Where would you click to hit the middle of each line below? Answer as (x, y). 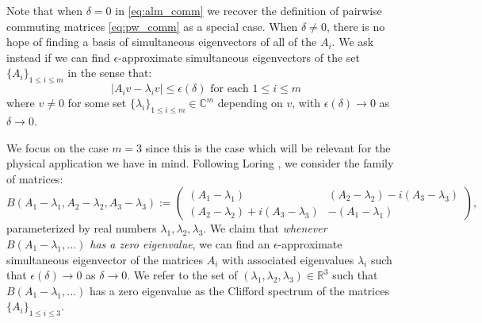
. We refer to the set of (182, 275)
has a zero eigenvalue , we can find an (180, 243)
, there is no (356, 26)
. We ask (353, 42)
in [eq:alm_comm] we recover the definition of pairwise (249, 10)
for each (230, 89)
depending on (250, 103)
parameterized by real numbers (82, 228)
